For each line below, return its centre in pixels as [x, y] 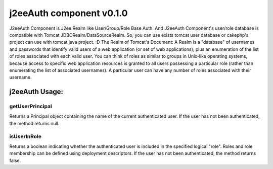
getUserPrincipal [31, 107]
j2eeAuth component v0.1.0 [69, 13]
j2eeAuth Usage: [36, 92]
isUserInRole [25, 136]
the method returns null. [34, 123]
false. [15, 160]
